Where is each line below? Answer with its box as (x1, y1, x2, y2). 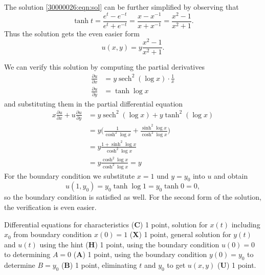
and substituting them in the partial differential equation (4, 98, 183, 109)
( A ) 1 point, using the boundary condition (73, 249, 207, 260)
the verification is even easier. (4, 201, 97, 212)
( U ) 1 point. (217, 260, 256, 270)
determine (4, 260, 35, 270)
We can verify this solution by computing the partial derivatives (4, 61, 205, 72)
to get (167, 260, 186, 270)
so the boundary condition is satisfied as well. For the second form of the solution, (4, 192, 261, 202)
